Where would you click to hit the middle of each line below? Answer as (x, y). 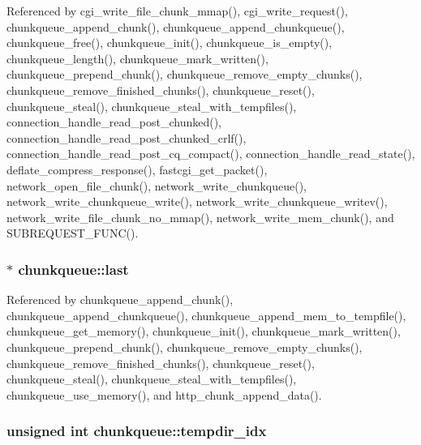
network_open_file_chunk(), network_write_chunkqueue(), (157, 185)
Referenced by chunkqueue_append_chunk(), (120, 300)
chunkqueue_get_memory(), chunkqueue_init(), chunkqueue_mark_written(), (204, 331)
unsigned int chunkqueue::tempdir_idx (137, 431)
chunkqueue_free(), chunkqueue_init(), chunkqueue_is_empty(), (170, 43)
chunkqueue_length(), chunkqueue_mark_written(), (137, 58)
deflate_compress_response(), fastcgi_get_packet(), (137, 169)
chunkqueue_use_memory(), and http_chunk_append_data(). (164, 394)
